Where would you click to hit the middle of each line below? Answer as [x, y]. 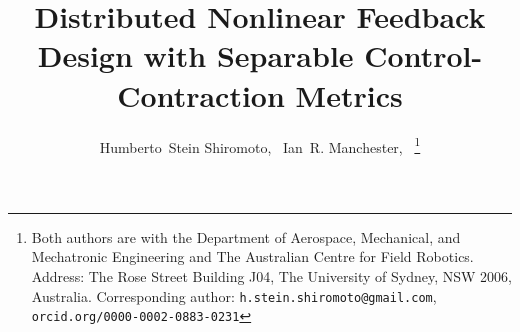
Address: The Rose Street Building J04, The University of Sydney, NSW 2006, [271, 275]
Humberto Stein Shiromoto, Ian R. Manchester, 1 [260, 145]
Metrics [349, 94]
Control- [423, 55]
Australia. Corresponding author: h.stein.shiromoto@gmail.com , [234, 295]
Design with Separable [195, 55]
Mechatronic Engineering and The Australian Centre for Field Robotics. [252, 256]
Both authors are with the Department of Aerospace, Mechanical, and [246, 236]
